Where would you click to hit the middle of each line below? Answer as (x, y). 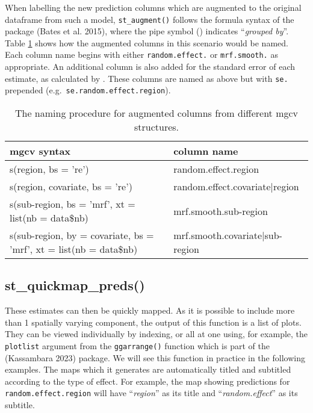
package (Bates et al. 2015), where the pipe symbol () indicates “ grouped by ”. (147, 31)
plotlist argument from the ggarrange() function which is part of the (137, 345)
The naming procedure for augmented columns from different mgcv (156, 113)
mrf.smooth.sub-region (221, 211)
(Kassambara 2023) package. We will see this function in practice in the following (155, 357)
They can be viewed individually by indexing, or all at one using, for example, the (156, 334)
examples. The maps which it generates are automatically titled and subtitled (148, 369)
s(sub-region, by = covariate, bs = (82, 235)
